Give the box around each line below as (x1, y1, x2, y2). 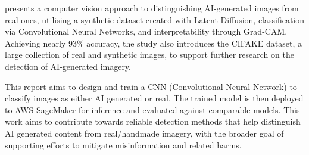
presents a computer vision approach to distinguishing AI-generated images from (5, 2, 299, 14)
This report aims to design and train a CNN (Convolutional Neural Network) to (5, 80, 297, 92)
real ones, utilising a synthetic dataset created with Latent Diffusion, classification (5, 13, 305, 26)
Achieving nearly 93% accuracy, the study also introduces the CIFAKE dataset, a (5, 36, 302, 49)
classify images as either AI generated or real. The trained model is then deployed (5, 92, 304, 104)
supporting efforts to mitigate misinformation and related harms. (5, 138, 242, 151)
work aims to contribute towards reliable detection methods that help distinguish (5, 115, 301, 128)
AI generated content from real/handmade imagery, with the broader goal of (5, 126, 284, 139)
